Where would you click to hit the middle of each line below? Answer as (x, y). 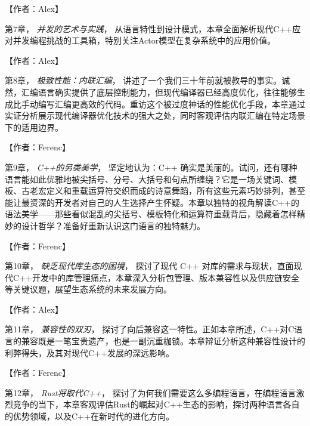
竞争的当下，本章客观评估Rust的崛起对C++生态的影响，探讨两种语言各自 (156, 404)
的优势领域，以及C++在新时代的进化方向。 (89, 416)
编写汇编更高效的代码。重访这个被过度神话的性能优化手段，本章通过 (171, 104)
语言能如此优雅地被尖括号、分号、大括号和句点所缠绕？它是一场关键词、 (147, 179)
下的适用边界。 (34, 127)
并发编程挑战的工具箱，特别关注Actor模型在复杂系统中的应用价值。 (144, 40)
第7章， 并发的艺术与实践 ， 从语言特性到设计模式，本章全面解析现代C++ (149, 28)
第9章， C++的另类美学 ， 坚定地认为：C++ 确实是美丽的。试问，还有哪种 (151, 167)
